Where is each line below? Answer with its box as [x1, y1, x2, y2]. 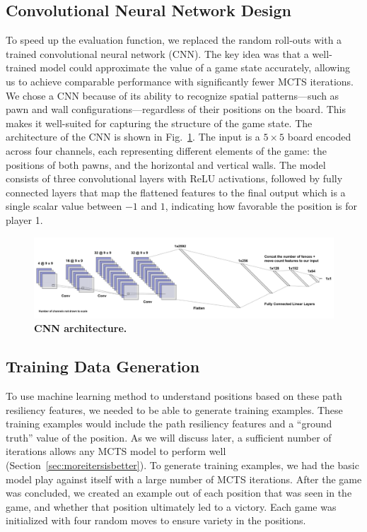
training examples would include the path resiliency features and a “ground [6, 416, 332, 431]
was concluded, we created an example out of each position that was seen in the [6, 485, 352, 500]
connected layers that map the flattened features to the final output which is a [6, 184, 346, 199]
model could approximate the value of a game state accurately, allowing [40, 60, 351, 75]
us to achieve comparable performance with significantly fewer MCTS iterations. [6, 73, 354, 88]
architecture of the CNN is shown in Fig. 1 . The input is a [6, 129, 260, 144]
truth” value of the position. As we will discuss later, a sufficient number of [6, 430, 332, 444]
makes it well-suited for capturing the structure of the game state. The [6, 115, 313, 130]
